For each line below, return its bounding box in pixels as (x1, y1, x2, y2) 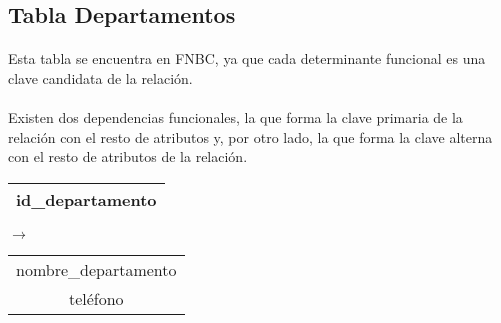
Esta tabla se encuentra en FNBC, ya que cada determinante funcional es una (8, 48, 486, 69)
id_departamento (16, 187, 157, 211)
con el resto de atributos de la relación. (8, 146, 248, 167)
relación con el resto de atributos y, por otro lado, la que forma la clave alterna (8, 126, 493, 147)
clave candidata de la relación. (8, 67, 193, 88)
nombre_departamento (16, 257, 177, 281)
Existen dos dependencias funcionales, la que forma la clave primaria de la (8, 107, 463, 128)
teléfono (68, 286, 124, 310)
